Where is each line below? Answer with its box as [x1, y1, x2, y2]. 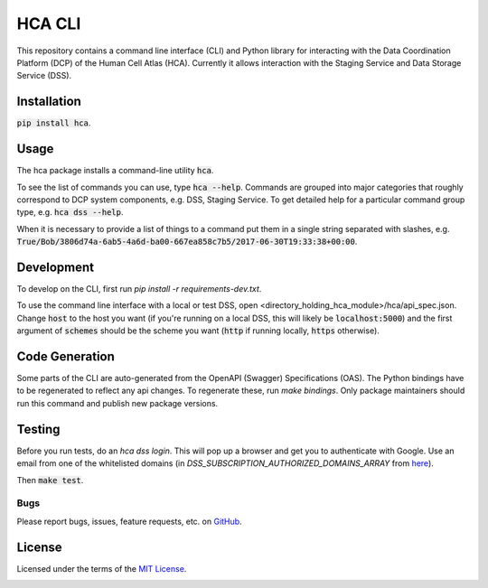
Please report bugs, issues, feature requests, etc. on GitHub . [16, 516, 243, 527]
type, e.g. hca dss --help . [16, 207, 124, 218]
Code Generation [16, 349, 115, 364]
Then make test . [16, 474, 84, 485]
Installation [16, 94, 81, 109]
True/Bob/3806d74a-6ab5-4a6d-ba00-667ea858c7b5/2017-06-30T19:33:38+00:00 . [16, 236, 358, 247]
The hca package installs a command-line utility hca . [16, 165, 214, 176]
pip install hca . [16, 117, 91, 128]
